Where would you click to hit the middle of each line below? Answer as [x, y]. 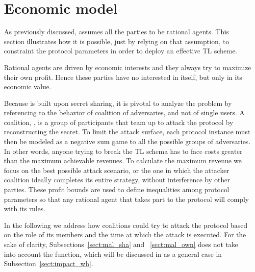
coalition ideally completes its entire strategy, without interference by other [117, 180]
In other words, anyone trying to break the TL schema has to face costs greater [123, 151]
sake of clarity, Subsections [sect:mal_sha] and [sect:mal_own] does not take [121, 244]
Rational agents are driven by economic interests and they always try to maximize [127, 67]
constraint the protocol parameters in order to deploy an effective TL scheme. [121, 51]
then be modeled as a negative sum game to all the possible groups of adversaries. [127, 141]
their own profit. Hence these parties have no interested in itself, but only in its [123, 77]
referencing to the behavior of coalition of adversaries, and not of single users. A [124, 112]
